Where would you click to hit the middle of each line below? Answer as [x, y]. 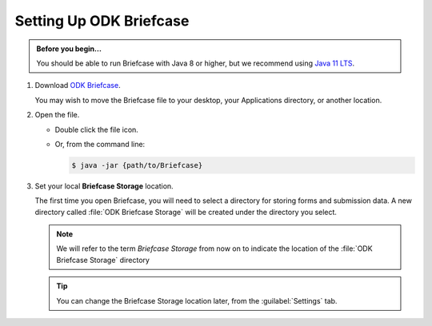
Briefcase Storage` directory [103, 260]
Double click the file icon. [97, 129]
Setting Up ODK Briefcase [102, 21]
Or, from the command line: [100, 144]
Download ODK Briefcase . [78, 85]
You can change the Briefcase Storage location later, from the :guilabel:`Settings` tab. [197, 300]
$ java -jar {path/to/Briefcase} [137, 165]
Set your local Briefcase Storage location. [104, 186]
